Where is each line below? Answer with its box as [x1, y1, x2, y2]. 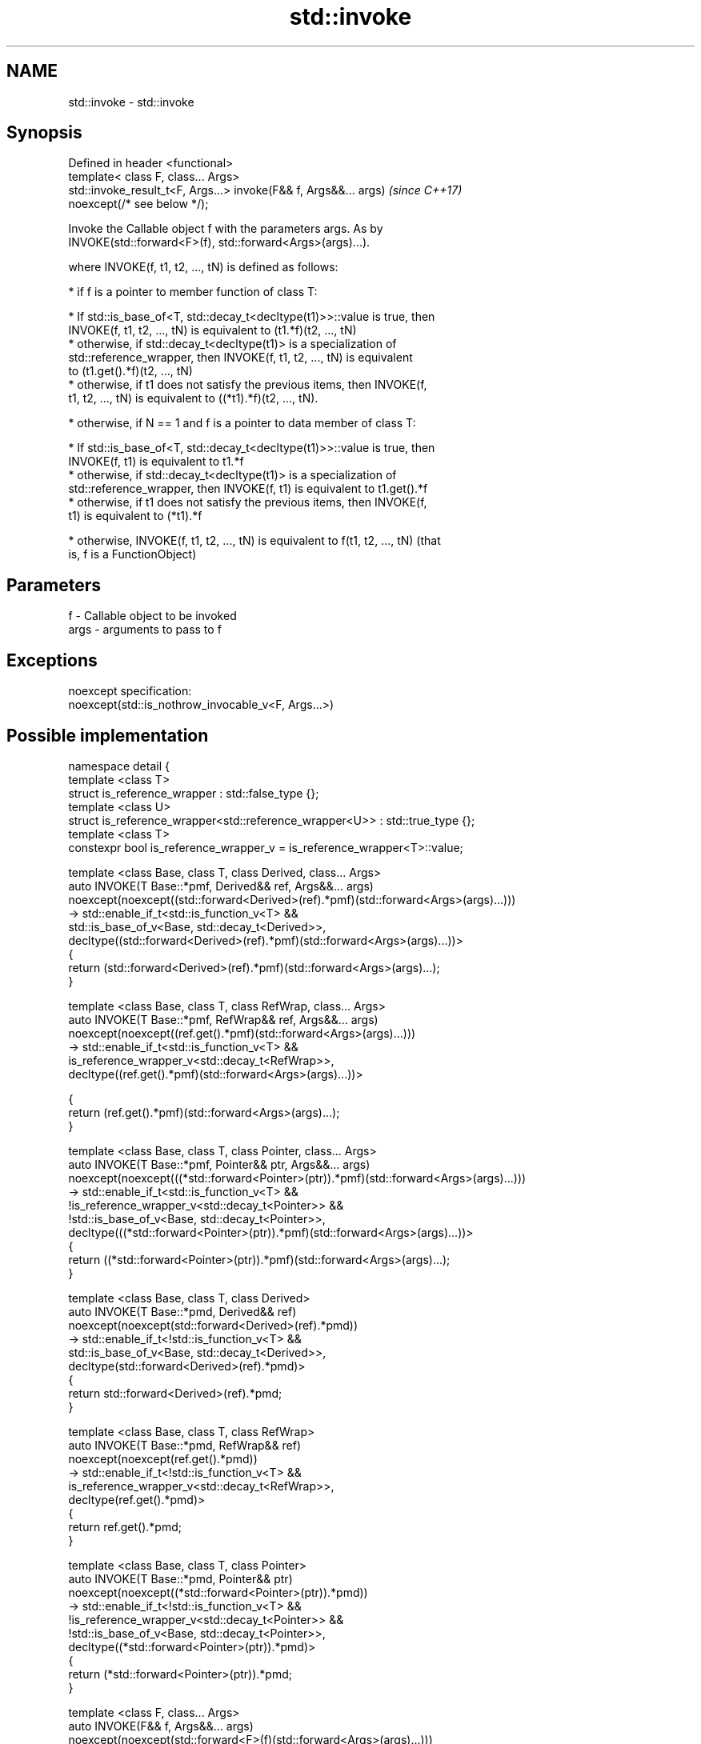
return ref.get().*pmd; [68, 1519, 182, 1534]
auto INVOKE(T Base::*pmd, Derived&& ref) [68, 1304, 297, 1318]
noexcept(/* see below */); [68, 197, 209, 211]
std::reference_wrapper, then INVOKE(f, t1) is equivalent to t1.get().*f [68, 482, 428, 496]
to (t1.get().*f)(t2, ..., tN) [68, 364, 193, 378]
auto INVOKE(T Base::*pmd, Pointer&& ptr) [68, 1571, 293, 1586]
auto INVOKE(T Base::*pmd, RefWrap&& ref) [68, 1438, 302, 1452]
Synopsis [6, 122, 82, 143]
